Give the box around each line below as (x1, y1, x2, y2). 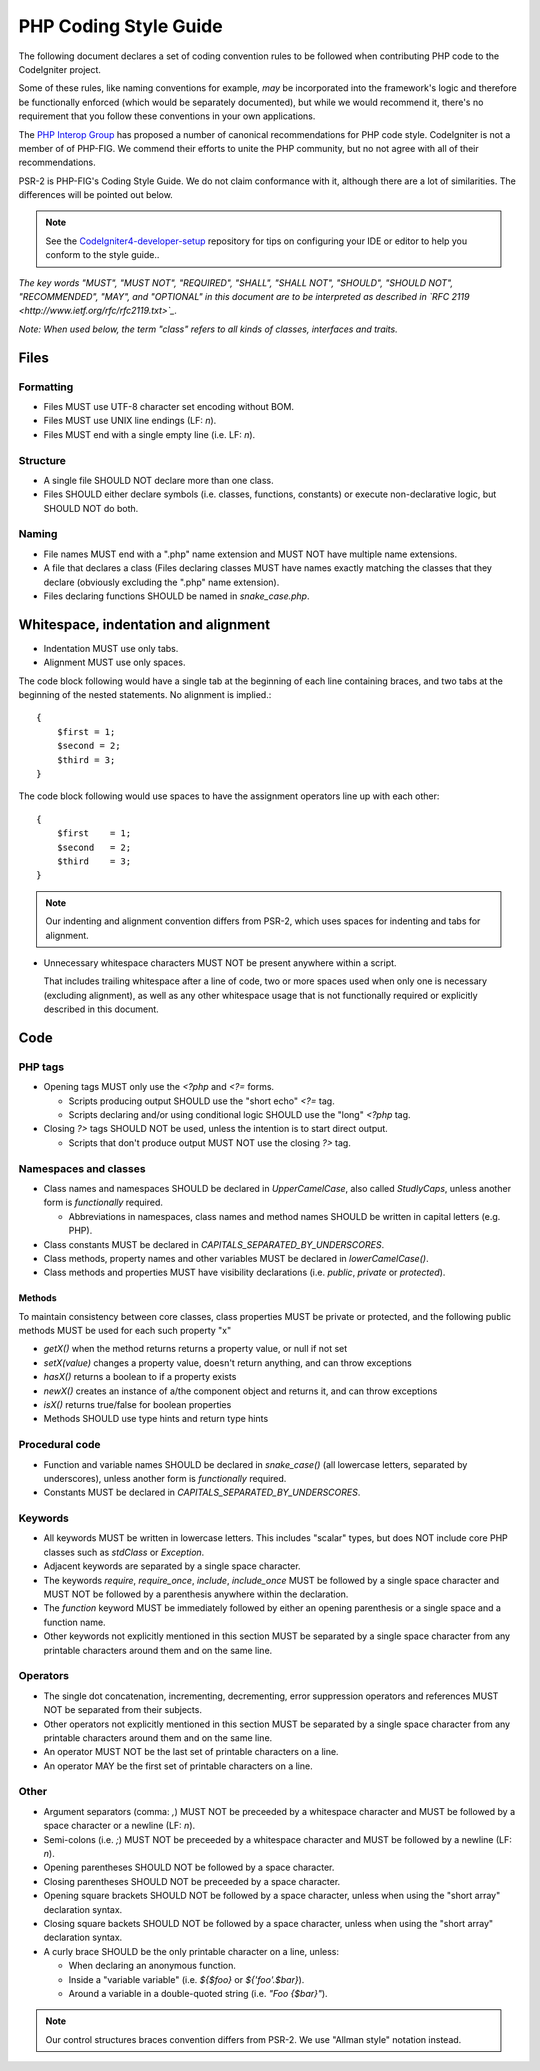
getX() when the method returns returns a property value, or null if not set (43, 1343, 348, 1355)
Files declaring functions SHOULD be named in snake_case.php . (43, 590, 310, 602)
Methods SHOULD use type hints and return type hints (43, 1413, 269, 1425)
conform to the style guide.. (45, 249, 160, 261)
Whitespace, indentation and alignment (18, 616, 270, 633)
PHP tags (18, 1060, 65, 1074)
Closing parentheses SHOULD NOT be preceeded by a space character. (43, 1875, 341, 1887)
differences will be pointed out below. (18, 189, 174, 201)
